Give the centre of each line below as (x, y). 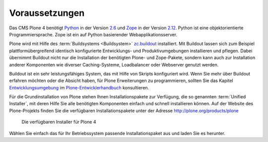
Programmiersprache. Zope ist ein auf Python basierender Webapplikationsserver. (93, 34)
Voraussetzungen (47, 13)
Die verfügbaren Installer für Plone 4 (59, 122)
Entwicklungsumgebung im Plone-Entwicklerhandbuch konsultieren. (79, 87)
